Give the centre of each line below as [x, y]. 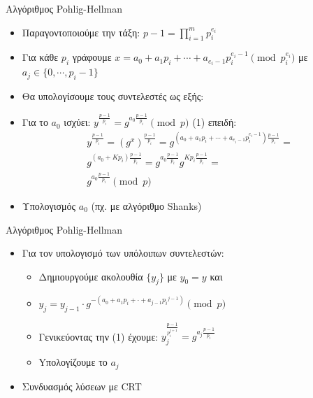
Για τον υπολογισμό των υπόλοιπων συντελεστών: [123, 253]
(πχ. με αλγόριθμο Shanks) [146, 205]
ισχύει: [77, 122]
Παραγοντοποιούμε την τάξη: [81, 32]
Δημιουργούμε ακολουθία [91, 276]
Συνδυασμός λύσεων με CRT [82, 386]
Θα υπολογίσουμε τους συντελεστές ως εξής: [113, 96]
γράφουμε [92, 57]
